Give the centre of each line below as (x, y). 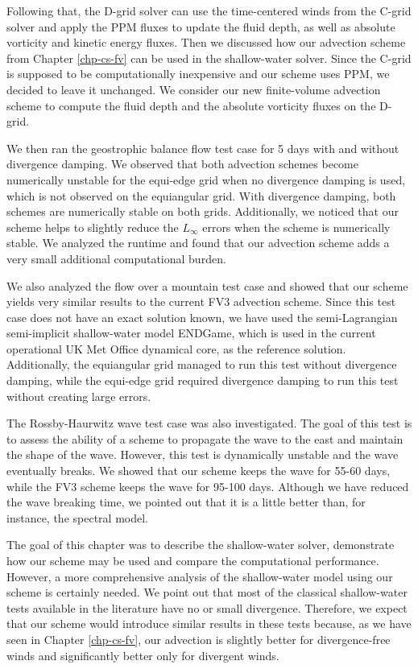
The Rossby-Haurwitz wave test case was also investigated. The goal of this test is (209, 423)
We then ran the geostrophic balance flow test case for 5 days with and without (203, 148)
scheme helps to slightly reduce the (93, 227)
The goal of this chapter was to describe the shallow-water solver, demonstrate (201, 545)
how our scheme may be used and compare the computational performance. (193, 560)
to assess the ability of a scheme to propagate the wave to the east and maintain (205, 438)
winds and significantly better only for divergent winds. (143, 655)
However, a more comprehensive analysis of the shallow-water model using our (200, 576)
